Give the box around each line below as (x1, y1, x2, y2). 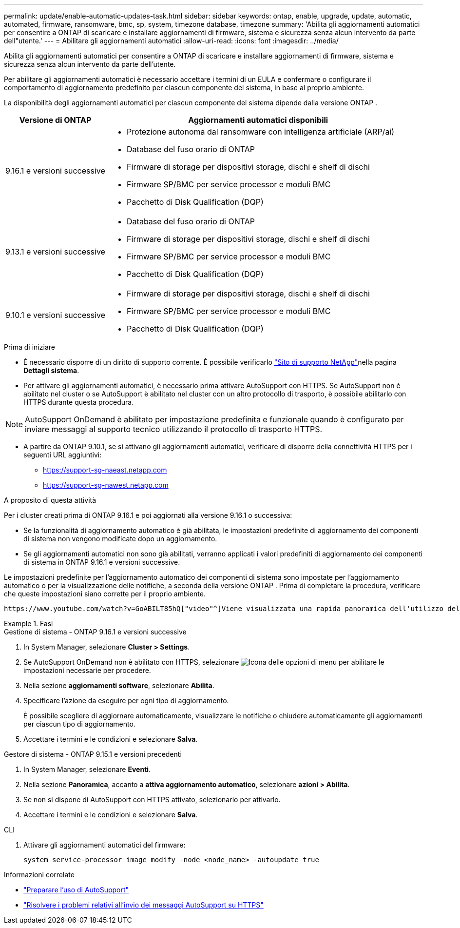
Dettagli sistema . (23, 366, 79, 375)
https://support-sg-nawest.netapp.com (43, 481, 169, 489)
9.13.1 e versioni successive (5, 247, 105, 257)
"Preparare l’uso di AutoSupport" (23, 886, 129, 894)
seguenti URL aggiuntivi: (23, 451, 102, 459)
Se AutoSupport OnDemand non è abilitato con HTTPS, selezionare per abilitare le (23, 658, 384, 666)
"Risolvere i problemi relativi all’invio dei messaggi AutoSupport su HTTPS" (23, 901, 264, 909)
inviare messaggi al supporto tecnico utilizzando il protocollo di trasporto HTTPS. (25, 424, 323, 434)
